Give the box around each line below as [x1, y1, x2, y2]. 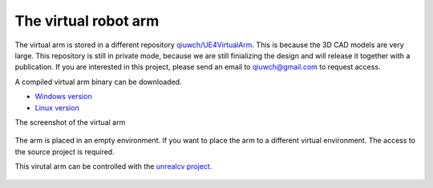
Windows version [34, 92, 92, 102]
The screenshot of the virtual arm [14, 117, 126, 127]
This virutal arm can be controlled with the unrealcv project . [14, 162, 212, 171]
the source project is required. [14, 146, 115, 156]
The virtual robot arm [14, 12, 160, 30]
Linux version [34, 102, 79, 112]
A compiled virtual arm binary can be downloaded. [14, 77, 182, 86]
